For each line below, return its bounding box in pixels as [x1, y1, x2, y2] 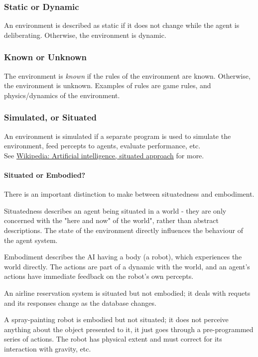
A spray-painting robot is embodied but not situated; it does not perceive [4, 314, 229, 325]
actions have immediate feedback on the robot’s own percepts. [4, 271, 194, 281]
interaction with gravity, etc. [4, 343, 91, 354]
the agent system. [4, 235, 58, 245]
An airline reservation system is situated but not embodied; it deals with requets [4, 287, 251, 298]
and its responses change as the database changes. [4, 297, 156, 308]
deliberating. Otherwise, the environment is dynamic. [4, 29, 166, 40]
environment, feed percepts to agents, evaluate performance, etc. [4, 140, 201, 151]
